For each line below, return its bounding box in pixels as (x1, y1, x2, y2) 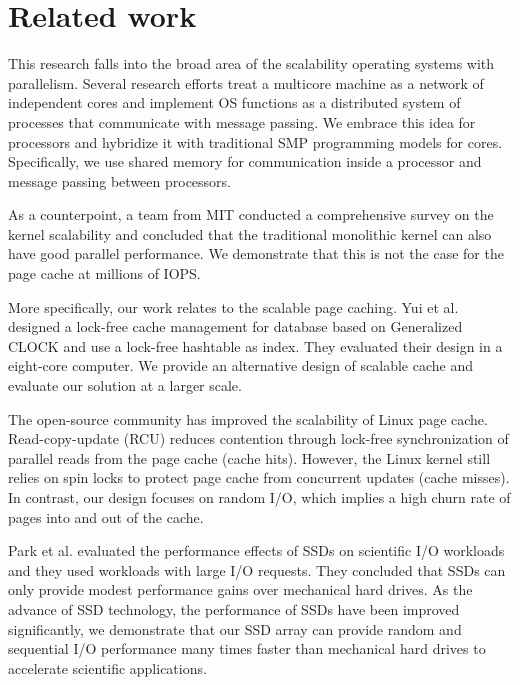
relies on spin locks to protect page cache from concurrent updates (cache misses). (8, 467, 510, 488)
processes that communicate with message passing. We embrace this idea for (8, 111, 476, 132)
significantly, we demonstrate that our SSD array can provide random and (8, 618, 462, 639)
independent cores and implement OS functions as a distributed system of (8, 92, 461, 113)
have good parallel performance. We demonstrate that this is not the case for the (8, 243, 504, 264)
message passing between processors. (8, 170, 232, 191)
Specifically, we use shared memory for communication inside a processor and (8, 151, 482, 172)
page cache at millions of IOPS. (8, 263, 201, 284)
